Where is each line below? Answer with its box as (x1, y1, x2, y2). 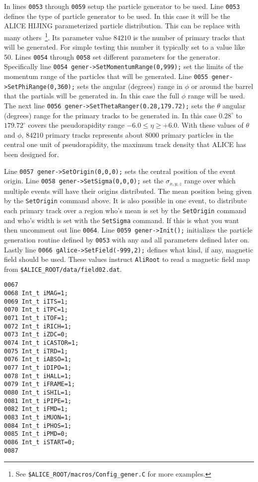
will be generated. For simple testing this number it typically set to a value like (4, 42, 245, 52)
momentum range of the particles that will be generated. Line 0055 (4, 71, 208, 81)
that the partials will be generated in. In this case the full (4, 90, 180, 101)
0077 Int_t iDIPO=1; (4, 364, 72, 372)
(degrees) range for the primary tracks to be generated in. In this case (4, 110, 217, 120)
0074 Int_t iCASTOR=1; (4, 339, 79, 347)
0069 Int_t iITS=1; (4, 298, 68, 305)
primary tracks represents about (45, 129, 143, 140)
